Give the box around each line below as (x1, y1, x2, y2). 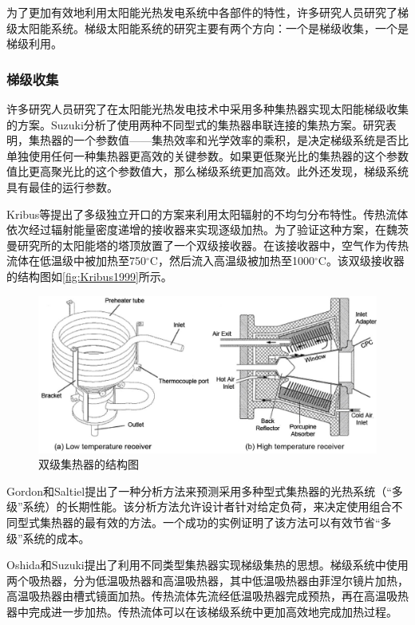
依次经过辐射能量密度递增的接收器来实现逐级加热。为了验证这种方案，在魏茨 (6, 221, 409, 238)
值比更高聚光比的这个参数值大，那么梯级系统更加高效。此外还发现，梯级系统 (6, 163, 409, 180)
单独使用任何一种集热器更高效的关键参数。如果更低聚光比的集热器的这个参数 (6, 147, 409, 164)
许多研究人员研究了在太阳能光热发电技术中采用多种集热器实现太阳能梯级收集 (6, 101, 409, 117)
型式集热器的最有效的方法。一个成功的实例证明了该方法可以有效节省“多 (17, 514, 392, 530)
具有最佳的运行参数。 (6, 178, 118, 195)
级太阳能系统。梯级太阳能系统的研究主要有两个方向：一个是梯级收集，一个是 (6, 19, 409, 36)
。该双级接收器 (326, 252, 405, 269)
